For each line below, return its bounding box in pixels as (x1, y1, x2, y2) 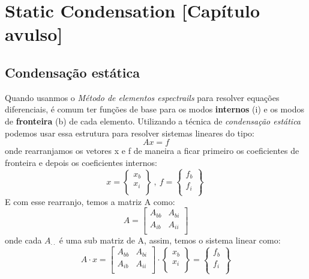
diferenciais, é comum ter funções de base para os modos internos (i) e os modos (5, 103, 304, 115)
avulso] (5, 22, 63, 46)
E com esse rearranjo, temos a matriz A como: (5, 195, 175, 207)
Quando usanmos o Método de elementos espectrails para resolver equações (5, 91, 280, 103)
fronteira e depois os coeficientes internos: (5, 156, 157, 168)
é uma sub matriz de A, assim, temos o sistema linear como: (59, 234, 281, 247)
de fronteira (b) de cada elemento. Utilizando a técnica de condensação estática (5, 114, 301, 127)
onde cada (5, 234, 42, 247)
